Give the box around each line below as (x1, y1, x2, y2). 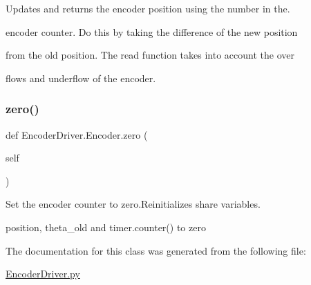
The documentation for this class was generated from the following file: (6, 243, 306, 257)
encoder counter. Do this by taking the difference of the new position (6, 24, 298, 39)
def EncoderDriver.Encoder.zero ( (6, 127, 148, 141)
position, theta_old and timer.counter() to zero (6, 219, 206, 234)
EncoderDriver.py (6, 266, 80, 281)
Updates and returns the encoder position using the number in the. (6, 1, 290, 15)
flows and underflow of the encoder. (6, 70, 156, 85)
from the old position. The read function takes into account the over (6, 48, 294, 62)
